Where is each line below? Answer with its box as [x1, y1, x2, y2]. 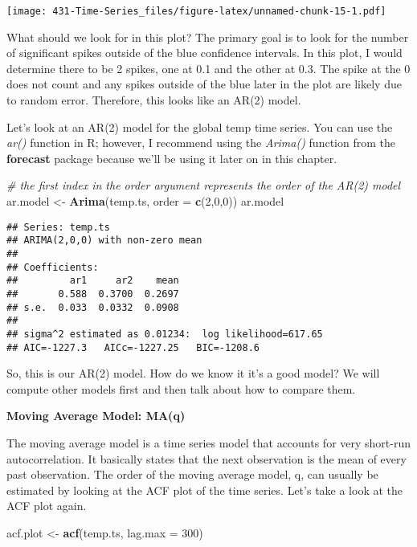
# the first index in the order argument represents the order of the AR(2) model [6, 177, 401, 194]
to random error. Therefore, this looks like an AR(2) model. [6, 92, 301, 108]
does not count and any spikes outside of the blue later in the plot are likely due [6, 76, 402, 92]
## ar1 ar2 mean [6, 275, 179, 287]
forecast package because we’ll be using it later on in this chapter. [6, 149, 337, 166]
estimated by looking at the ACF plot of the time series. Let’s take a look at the [6, 481, 403, 498]
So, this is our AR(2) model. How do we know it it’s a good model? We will [6, 365, 380, 382]
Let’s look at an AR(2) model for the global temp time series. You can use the [6, 118, 393, 135]
